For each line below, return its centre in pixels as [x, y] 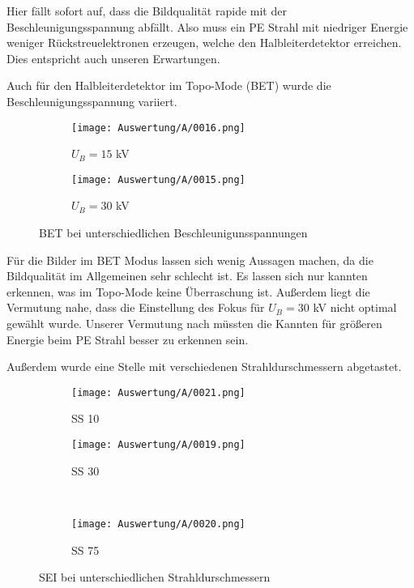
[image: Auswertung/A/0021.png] [158, 392]
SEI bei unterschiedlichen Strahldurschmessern [155, 577]
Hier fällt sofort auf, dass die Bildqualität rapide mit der [147, 11]
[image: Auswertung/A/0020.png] [158, 524]
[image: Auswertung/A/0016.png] [158, 128]
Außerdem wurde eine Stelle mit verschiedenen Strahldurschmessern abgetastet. [204, 366]
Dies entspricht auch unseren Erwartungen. [113, 58]
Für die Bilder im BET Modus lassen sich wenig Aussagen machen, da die [190, 260]
